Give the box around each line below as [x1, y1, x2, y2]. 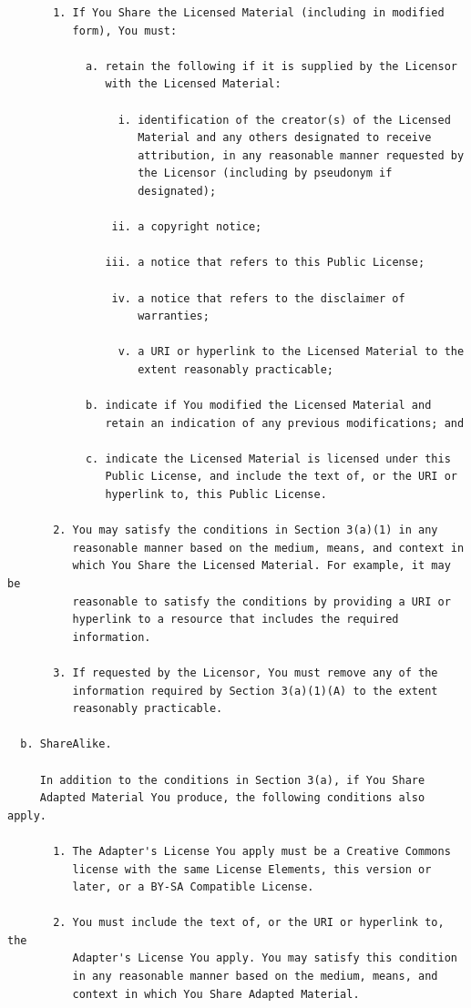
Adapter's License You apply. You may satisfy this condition [72, 952, 457, 965]
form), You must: [72, 24, 178, 37]
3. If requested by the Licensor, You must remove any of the [53, 666, 438, 679]
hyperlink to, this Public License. [105, 488, 327, 502]
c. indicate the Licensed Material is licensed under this [85, 452, 451, 465]
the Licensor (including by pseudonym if [138, 167, 393, 180]
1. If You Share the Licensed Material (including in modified [53, 6, 445, 19]
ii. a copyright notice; [111, 220, 262, 234]
